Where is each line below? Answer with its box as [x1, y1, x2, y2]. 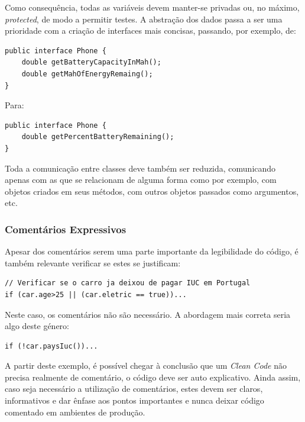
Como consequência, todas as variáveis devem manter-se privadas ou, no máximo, [5, 1, 300, 13]
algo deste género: [5, 320, 69, 332]
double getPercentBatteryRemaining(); [21, 133, 174, 141]
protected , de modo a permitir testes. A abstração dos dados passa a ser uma [5, 12, 283, 25]
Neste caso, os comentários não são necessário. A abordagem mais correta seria [5, 308, 291, 320]
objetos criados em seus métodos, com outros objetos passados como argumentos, [5, 185, 299, 197]
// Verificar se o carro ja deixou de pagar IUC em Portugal [5, 279, 251, 288]
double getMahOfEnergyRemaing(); [21, 69, 153, 78]
